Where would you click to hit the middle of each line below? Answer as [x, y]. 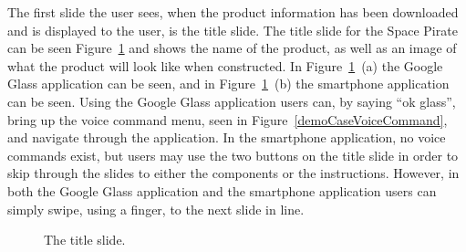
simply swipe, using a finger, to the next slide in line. [156, 209]
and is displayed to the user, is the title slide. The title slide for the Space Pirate [233, 30]
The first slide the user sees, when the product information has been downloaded [233, 12]
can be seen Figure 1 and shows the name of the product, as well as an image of [232, 48]
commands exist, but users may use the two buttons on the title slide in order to [233, 155]
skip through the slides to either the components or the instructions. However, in [233, 173]
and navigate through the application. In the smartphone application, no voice [227, 137]
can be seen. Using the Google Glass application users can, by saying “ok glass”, [232, 101]
